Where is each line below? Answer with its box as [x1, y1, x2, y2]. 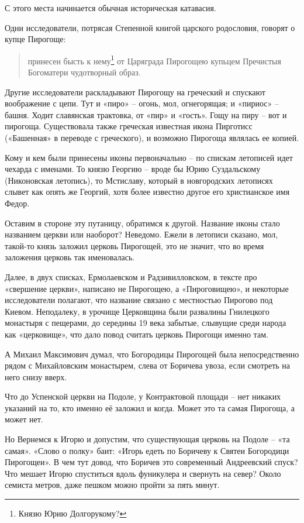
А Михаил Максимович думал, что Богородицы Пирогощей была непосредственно [5, 347, 299, 360]
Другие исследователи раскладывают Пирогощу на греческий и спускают [5, 85, 265, 98]
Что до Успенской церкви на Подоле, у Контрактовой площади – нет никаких [5, 390, 281, 402]
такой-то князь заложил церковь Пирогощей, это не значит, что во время [5, 239, 264, 252]
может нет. [5, 413, 43, 425]
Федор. [5, 197, 30, 209]
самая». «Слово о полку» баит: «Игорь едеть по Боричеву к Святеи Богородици [5, 444, 289, 456]
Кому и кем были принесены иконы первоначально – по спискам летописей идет [5, 151, 293, 163]
